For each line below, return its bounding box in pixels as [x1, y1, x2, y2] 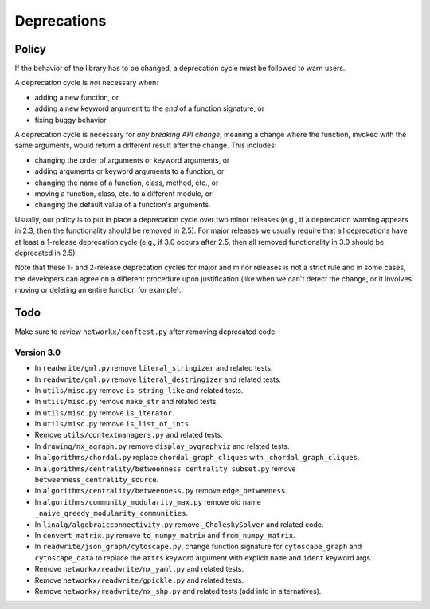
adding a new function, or [34, 92, 119, 102]
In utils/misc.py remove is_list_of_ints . [34, 419, 191, 429]
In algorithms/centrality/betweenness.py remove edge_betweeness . [34, 486, 288, 496]
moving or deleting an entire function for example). [14, 285, 182, 295]
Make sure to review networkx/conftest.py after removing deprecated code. [14, 327, 278, 336]
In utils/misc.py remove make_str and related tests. [34, 397, 219, 407]
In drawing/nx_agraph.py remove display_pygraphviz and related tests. [34, 441, 290, 450]
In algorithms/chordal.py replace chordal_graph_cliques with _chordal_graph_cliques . [34, 453, 360, 462]
